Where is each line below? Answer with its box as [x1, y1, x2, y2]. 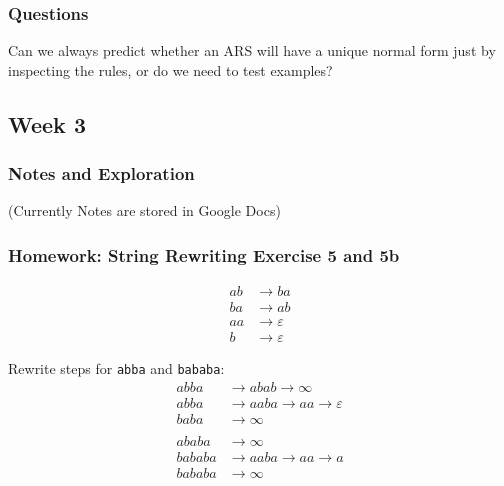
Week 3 [8, 108, 86, 139]
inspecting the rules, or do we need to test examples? [8, 59, 333, 80]
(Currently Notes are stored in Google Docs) [8, 200, 281, 221]
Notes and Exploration [8, 161, 195, 186]
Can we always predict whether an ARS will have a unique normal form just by [8, 40, 496, 61]
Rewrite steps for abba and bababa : [8, 358, 225, 379]
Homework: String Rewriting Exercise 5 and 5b [8, 242, 400, 267]
